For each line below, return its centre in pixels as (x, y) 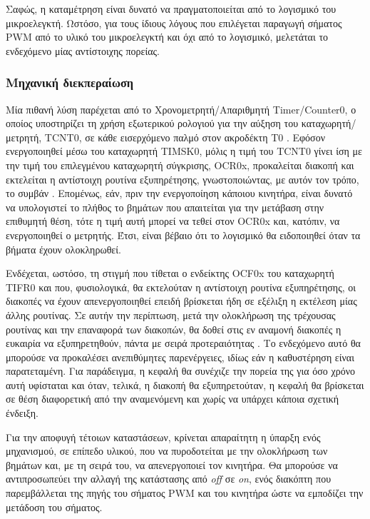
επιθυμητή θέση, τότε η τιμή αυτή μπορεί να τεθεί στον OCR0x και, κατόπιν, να (173, 221)
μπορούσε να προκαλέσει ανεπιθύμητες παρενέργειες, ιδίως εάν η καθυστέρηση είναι (180, 357)
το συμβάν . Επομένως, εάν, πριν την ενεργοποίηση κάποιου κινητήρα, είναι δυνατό (179, 193)
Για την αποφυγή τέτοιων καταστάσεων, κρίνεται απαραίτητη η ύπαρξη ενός (163, 437)
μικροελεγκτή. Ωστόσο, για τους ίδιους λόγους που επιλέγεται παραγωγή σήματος (174, 22)
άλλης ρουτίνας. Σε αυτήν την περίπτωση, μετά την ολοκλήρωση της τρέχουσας (171, 314)
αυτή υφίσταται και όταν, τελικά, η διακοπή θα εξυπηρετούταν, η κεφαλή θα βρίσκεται (185, 384)
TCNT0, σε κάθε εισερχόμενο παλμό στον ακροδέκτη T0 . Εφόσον (185, 137)
